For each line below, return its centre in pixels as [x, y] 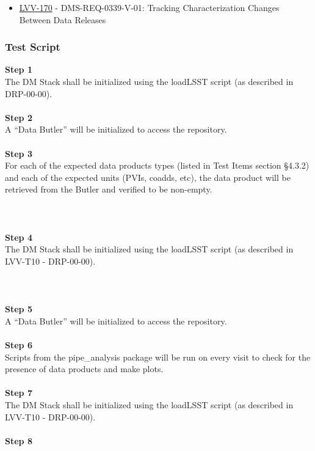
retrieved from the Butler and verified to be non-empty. [109, 189]
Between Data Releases [63, 19]
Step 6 [19, 345]
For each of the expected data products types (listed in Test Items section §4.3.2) [157, 165]
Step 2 [19, 117]
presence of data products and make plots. [84, 369]
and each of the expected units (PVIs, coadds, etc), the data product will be [148, 177]
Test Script [33, 47]
